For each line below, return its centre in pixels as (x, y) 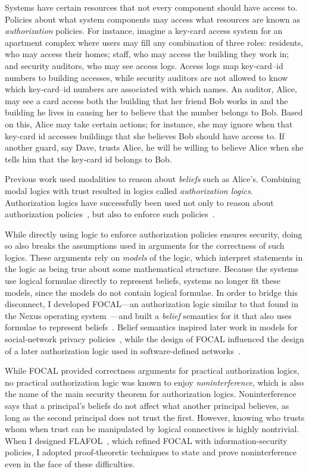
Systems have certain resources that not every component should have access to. (151, 7)
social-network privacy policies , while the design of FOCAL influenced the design (154, 339)
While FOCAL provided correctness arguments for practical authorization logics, (152, 371)
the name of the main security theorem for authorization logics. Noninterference (151, 394)
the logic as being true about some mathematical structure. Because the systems (152, 269)
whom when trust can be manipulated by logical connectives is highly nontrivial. (152, 429)
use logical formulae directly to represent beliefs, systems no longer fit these (143, 281)
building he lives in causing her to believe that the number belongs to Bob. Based (154, 112)
